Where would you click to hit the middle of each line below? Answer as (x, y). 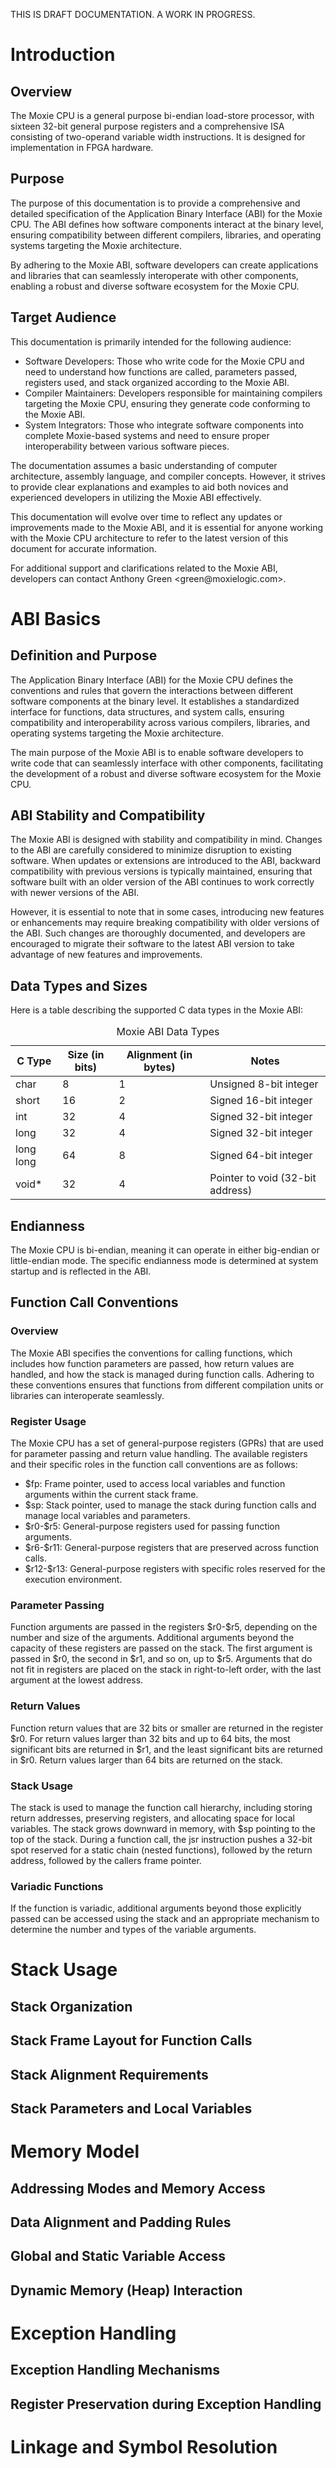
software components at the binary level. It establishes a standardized (155, 701)
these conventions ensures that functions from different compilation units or (167, 1385)
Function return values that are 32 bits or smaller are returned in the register (167, 1728)
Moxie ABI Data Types (168, 1032)
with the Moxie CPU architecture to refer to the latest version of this (149, 538)
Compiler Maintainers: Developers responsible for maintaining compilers (173, 393)
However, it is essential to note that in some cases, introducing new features (167, 912)
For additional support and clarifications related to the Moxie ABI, (144, 568)
